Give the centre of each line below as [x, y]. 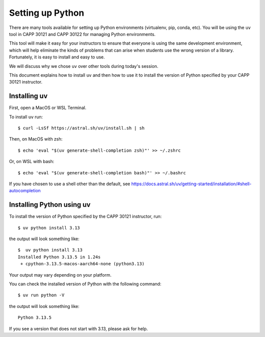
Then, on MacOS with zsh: [36, 139]
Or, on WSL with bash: [32, 162]
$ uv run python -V [41, 295]
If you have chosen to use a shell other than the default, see [70, 184]
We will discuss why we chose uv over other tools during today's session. [84, 66]
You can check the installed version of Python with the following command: [85, 284]
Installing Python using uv [50, 205]
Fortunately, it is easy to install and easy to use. [57, 57]
